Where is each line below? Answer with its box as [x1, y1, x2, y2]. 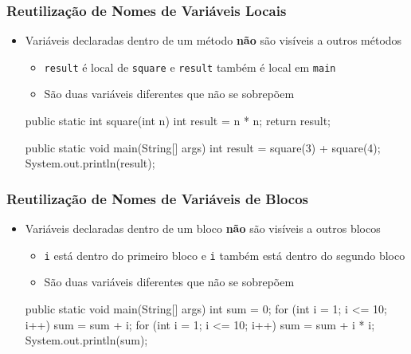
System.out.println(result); [25, 155, 155, 171]
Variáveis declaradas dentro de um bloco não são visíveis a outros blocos [25, 220, 381, 237]
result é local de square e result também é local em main [44, 58, 336, 75]
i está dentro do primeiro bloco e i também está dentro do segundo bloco [44, 246, 405, 263]
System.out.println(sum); [25, 332, 148, 348]
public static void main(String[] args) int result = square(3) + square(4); [25, 139, 381, 155]
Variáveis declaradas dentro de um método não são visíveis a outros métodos [25, 32, 402, 49]
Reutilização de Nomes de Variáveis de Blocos [6, 188, 309, 208]
